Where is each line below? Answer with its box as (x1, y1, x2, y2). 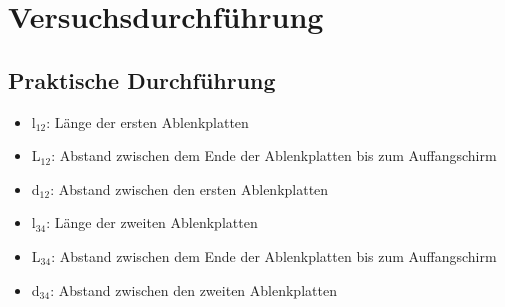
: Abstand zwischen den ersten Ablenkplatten (50, 178, 329, 199)
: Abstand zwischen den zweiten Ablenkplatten (50, 279, 337, 300)
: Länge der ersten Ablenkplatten (46, 111, 249, 132)
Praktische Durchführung (8, 64, 276, 95)
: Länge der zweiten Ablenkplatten (46, 212, 258, 233)
